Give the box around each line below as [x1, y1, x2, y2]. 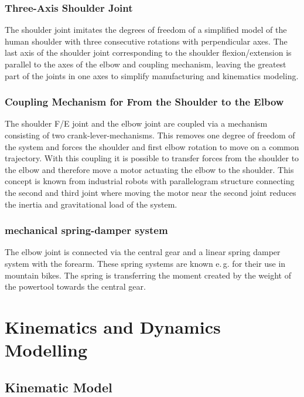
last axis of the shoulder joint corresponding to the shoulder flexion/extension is [5, 46, 292, 59]
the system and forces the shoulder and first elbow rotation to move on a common [5, 140, 299, 152]
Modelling [5, 338, 88, 362]
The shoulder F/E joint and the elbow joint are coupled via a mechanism [5, 117, 268, 130]
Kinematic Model [5, 378, 112, 396]
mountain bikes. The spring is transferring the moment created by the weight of [5, 269, 291, 281]
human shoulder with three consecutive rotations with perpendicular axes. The [5, 35, 288, 47]
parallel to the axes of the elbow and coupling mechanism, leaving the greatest [5, 58, 286, 70]
